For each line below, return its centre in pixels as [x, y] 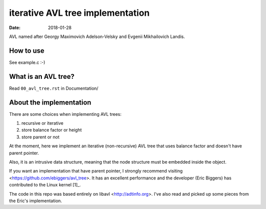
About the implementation [50, 102]
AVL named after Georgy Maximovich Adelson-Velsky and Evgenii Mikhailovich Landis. [97, 36]
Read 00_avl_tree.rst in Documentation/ [54, 88]
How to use [27, 51]
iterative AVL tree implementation [79, 13]
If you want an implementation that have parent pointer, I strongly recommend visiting [96, 171]
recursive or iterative [42, 123]
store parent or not [40, 137]
